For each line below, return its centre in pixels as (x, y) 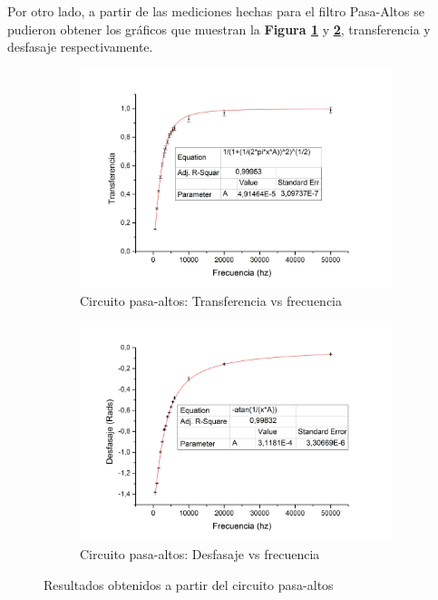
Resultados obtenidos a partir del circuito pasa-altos (189, 584)
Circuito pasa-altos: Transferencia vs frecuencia (211, 300)
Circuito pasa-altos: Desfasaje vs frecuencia (200, 553)
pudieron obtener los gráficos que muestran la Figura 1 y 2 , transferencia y (219, 29)
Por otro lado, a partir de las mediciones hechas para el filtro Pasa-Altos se (216, 11)
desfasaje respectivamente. (80, 47)
